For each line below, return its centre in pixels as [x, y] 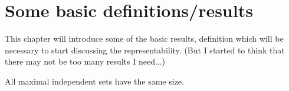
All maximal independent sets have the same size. [94, 81]
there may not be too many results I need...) [85, 61]
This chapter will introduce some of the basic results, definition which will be [144, 38]
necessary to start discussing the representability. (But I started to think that [145, 50]
